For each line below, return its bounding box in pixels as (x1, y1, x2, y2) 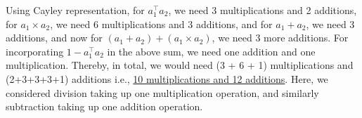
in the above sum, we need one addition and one (107, 44, 316, 58)
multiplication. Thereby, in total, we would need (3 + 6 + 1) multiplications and (6, 58, 354, 72)
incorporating (6, 44, 64, 58)
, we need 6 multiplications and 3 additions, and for (50, 16, 273, 31)
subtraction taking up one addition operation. (6, 99, 203, 114)
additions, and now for (6, 30, 103, 45)
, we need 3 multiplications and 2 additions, (168, 3, 357, 17)
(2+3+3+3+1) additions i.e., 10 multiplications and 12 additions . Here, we (6, 71, 328, 86)
